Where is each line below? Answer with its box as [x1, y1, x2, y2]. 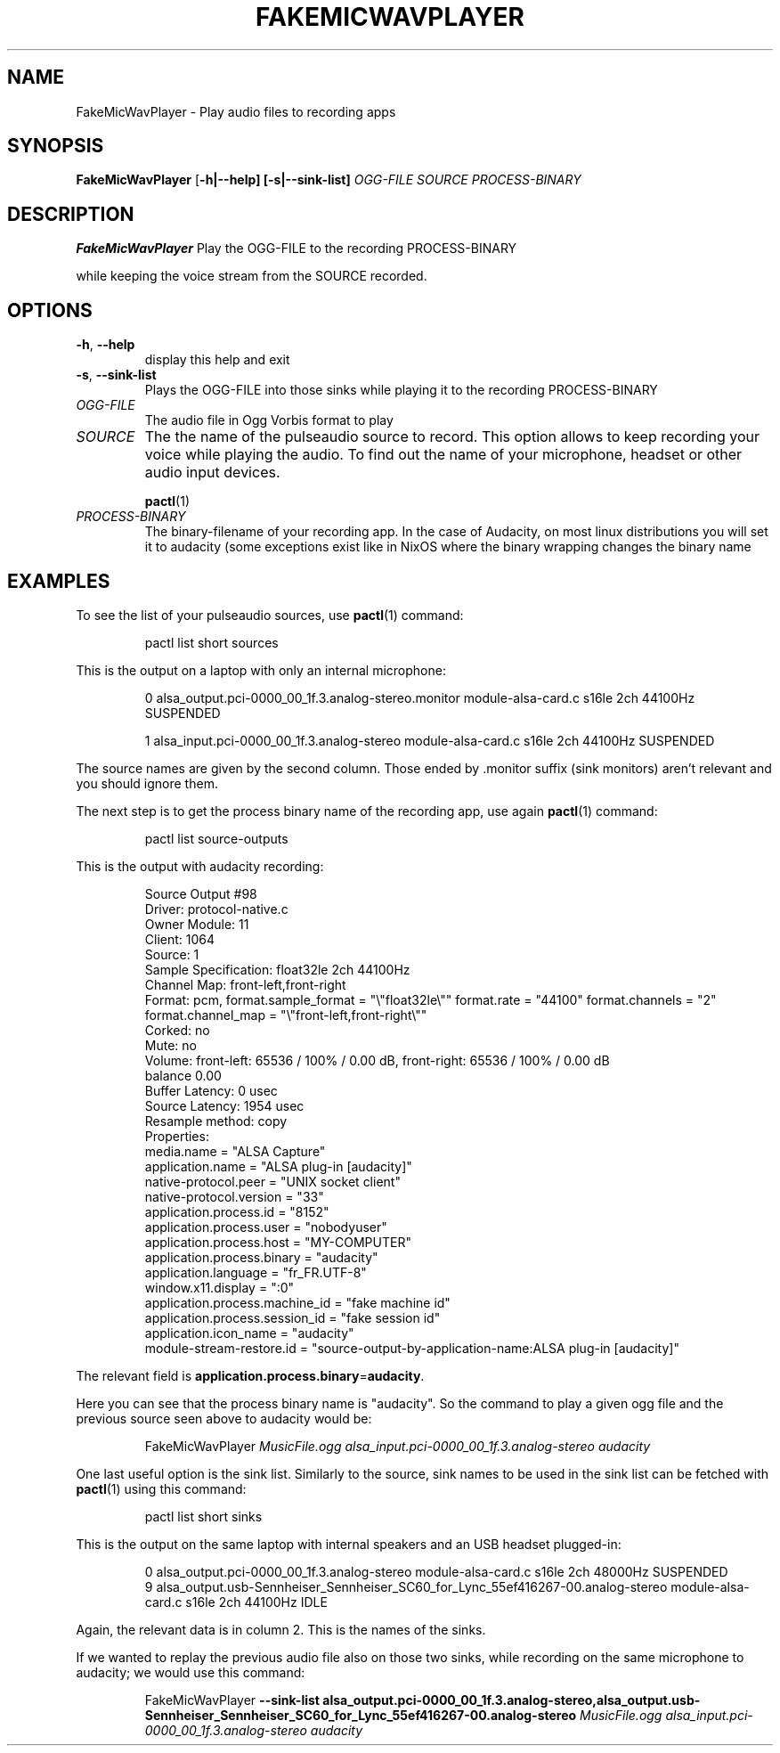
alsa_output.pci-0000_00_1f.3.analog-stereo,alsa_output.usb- [322, 1692, 701, 1708]
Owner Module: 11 [144, 916, 249, 932]
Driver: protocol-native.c [144, 901, 288, 917]
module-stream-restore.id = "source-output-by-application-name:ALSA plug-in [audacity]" [144, 1340, 679, 1356]
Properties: [144, 1128, 209, 1144]
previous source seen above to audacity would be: [76, 1410, 372, 1426]
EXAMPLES [7, 569, 110, 592]
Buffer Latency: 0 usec [144, 1082, 278, 1098]
